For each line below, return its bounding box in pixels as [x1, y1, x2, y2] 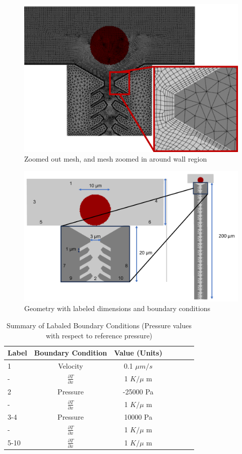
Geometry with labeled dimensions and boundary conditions [24, 303, 211, 314]
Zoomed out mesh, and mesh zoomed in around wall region [24, 154, 207, 164]
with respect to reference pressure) [45, 330, 153, 340]
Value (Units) [114, 347, 162, 358]
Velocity [58, 361, 83, 371]
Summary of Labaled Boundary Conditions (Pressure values [6, 320, 192, 331]
